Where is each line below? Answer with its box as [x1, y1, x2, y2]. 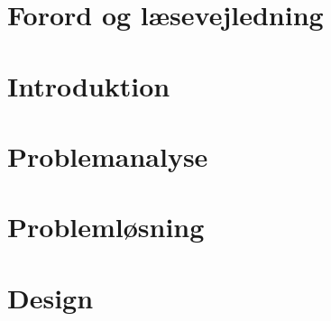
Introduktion [7, 67, 170, 104]
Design [7, 279, 94, 316]
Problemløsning [7, 208, 205, 245]
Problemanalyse [7, 137, 208, 174]
